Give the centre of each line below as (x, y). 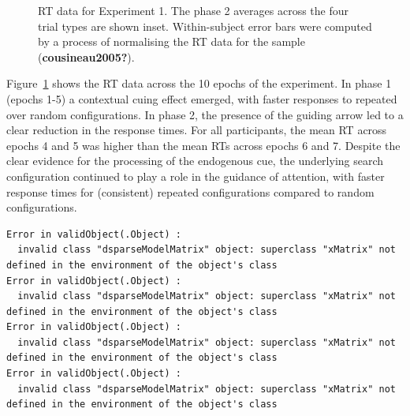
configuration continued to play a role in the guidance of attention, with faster (196, 176)
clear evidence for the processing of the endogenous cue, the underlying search (195, 161)
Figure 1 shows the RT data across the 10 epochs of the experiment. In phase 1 (199, 83)
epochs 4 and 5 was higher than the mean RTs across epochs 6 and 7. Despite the (203, 145)
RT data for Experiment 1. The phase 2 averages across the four (194, 10)
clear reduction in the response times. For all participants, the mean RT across (197, 130)
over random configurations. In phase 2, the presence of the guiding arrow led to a (205, 114)
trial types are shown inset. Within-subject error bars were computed (205, 26)
